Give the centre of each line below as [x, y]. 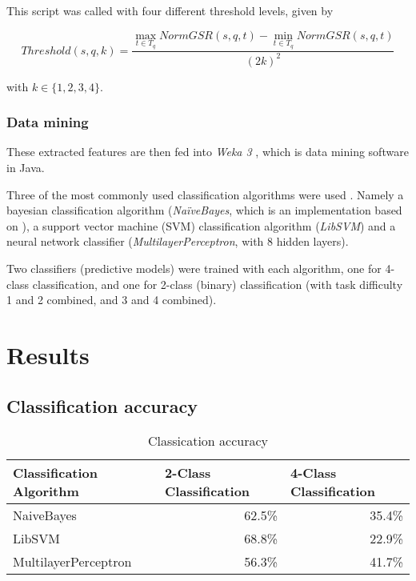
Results [48, 354]
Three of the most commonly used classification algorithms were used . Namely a [205, 194]
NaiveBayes [45, 515]
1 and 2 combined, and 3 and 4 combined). [112, 300]
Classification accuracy [102, 405]
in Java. [26, 167]
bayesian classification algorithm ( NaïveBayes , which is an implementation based [204, 210]
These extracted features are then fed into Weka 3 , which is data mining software [208, 152]
